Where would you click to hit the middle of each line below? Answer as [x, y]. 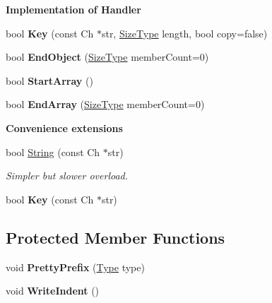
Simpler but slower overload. [67, 176]
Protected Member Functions [116, 237]
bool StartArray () [49, 80]
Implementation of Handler [73, 9]
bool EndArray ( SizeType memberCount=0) [105, 104]
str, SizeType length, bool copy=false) [184, 33]
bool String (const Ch [53, 151]
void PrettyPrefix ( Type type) [75, 267]
